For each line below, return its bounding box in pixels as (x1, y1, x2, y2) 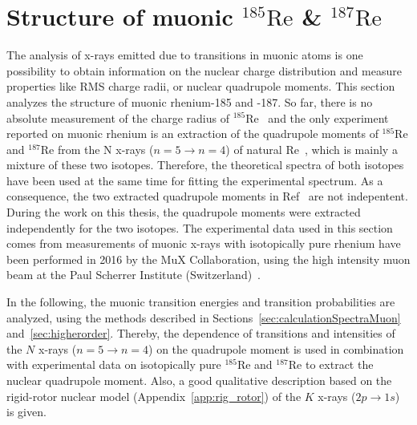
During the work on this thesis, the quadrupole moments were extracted (6, 204, 361, 221)
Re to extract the (288, 356, 374, 373)
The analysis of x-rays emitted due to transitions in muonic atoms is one (6, 47, 363, 63)
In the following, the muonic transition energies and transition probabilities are (6, 293, 395, 310)
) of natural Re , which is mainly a (225, 140, 398, 157)
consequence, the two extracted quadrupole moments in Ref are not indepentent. (6, 188, 408, 204)
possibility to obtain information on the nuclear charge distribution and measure (6, 62, 402, 79)
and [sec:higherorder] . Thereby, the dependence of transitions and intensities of (6, 325, 395, 342)
